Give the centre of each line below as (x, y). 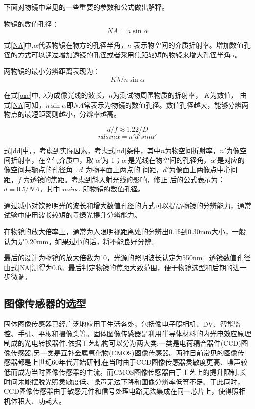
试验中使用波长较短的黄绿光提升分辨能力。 (73, 215)
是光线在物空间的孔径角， (169, 160)
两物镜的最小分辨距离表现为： (52, 71)
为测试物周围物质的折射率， (157, 95)
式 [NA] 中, (19, 45)
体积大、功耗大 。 (38, 400)
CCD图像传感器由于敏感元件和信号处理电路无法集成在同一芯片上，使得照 (121, 391)
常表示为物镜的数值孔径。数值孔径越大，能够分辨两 (166, 104)
